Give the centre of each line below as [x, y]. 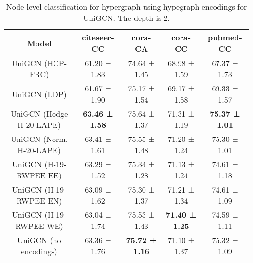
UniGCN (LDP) [39, 94]
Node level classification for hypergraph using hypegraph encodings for [126, 7]
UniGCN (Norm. [39, 139]
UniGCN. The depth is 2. [126, 18]
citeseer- [98, 37]
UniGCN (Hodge [39, 114]
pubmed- [225, 37]
